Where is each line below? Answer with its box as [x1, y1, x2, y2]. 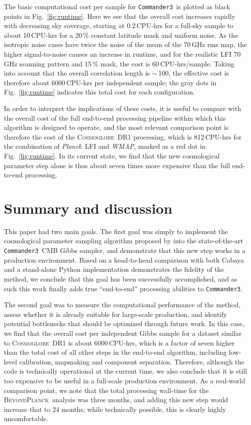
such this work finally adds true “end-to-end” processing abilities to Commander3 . [4, 283, 243, 293]
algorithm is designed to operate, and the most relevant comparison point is [4, 122, 229, 132]
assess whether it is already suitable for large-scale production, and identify [4, 309, 227, 319]
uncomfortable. [4, 413, 48, 424]
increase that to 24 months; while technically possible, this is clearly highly [4, 404, 226, 414]
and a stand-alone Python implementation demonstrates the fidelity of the [4, 264, 224, 274]
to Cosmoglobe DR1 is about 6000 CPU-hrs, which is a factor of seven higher [4, 337, 235, 347]
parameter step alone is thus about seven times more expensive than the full [4, 160, 230, 170]
